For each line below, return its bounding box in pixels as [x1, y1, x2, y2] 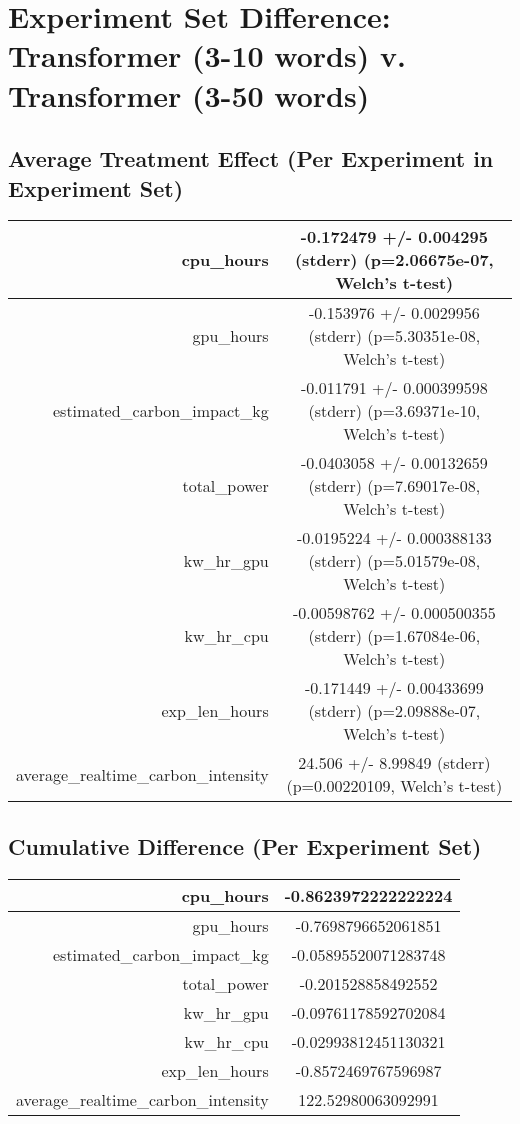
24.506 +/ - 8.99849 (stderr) [298, 751, 491, 775]
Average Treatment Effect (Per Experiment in [8, 143, 494, 174]
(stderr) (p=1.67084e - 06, [308, 624, 481, 648]
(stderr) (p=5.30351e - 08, [308, 324, 481, 348]
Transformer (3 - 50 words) [8, 74, 370, 115]
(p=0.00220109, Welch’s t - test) [286, 774, 503, 798]
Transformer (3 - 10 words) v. [8, 35, 406, 76]
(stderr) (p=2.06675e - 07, [294, 248, 494, 272]
